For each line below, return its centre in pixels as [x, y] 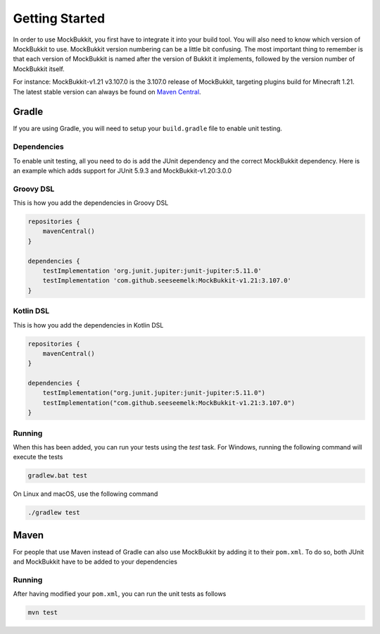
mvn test [43, 613]
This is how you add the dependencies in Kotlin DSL [88, 325]
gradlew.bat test [58, 476]
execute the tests [38, 457]
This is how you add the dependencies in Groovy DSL [91, 203]
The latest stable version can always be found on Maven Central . [107, 92]
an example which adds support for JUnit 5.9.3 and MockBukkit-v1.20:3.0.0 [122, 170]
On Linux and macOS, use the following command [85, 494]
